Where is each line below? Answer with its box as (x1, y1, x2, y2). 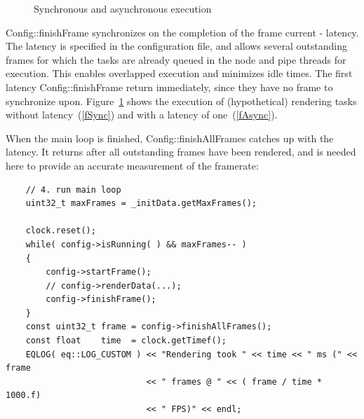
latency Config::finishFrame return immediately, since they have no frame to (6, 79, 333, 94)
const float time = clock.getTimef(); (25, 336, 227, 346)
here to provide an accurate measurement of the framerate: (6, 158, 259, 172)
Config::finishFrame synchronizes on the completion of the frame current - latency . (6, 25, 359, 39)
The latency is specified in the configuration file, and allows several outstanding (6, 39, 347, 53)
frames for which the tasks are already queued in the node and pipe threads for (6, 52, 346, 67)
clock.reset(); (25, 226, 96, 236)
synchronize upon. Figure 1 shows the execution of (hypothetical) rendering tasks (6, 93, 357, 108)
